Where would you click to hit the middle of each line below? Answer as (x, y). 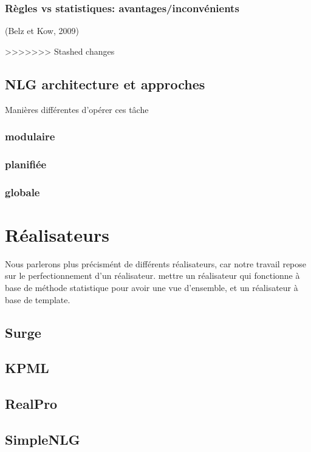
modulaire (30, 136)
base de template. (38, 299)
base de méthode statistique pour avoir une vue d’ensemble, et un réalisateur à (152, 288)
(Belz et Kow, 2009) (42, 31)
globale (22, 192)
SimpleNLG (43, 439)
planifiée (26, 164)
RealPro (31, 404)
